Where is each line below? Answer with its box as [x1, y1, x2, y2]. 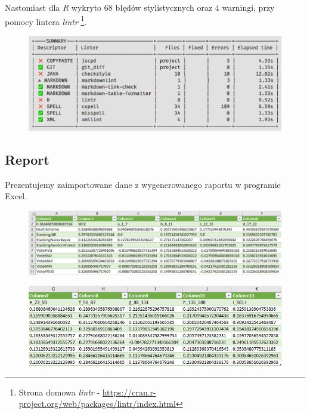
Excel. [5, 190, 27, 202]
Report [5, 150, 49, 168]
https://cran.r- [102, 385, 156, 398]
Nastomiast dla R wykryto [5, 1, 102, 13]
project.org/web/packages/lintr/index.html [18, 397, 176, 410]
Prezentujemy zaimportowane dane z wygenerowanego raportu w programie [5, 178, 281, 190]
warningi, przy [222, 1, 275, 13]
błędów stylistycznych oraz [115, 1, 213, 13]
